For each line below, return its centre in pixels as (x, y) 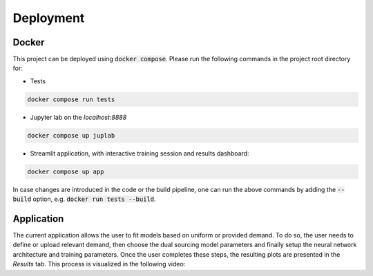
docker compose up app (66, 171)
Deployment (49, 18)
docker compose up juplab (71, 135)
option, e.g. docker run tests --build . (94, 199)
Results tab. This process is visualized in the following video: (99, 264)
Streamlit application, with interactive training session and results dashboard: (140, 153)
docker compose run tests (71, 99)
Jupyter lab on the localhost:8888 (78, 117)
